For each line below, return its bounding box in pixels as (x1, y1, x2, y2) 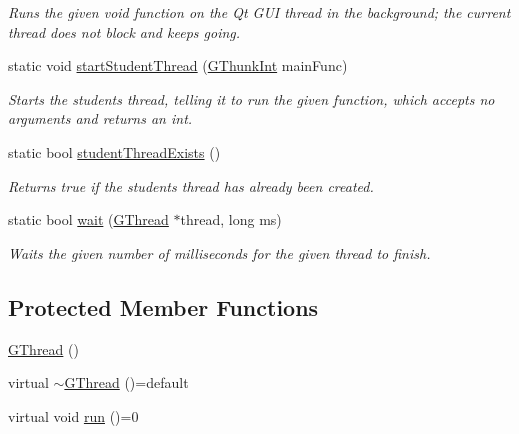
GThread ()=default (64, 372, 189, 393)
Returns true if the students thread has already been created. (8, 175, 374, 196)
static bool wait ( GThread (8, 209, 169, 230)
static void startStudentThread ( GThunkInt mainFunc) (8, 55, 348, 76)
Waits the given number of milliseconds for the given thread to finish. (8, 242, 431, 263)
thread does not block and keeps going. (8, 21, 241, 42)
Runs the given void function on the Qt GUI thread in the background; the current (8, 2, 511, 22)
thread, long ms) (180, 209, 282, 230)
